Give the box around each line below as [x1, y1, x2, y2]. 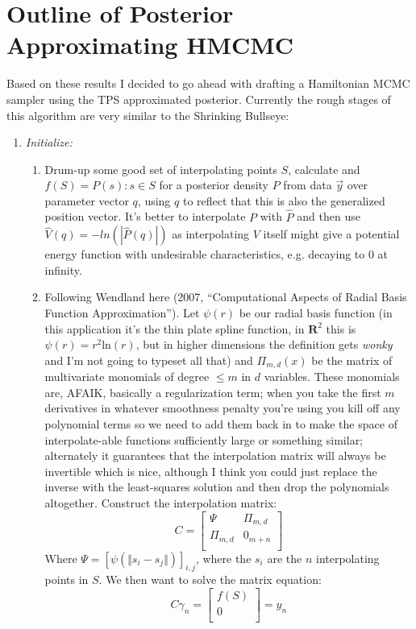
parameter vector [44, 192, 129, 209]
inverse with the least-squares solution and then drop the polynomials [44, 478, 389, 495]
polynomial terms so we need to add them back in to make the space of [44, 416, 397, 432]
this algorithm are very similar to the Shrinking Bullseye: [6, 106, 289, 123]
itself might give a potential [263, 226, 400, 242]
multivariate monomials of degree [44, 368, 210, 385]
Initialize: [25, 134, 73, 151]
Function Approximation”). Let [44, 304, 200, 321]
